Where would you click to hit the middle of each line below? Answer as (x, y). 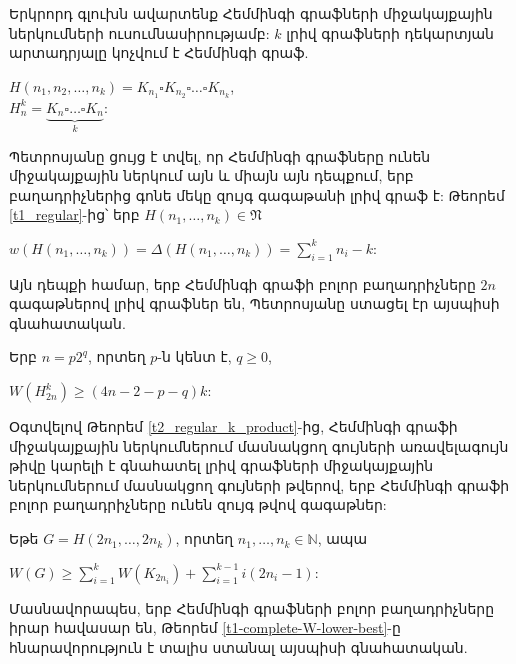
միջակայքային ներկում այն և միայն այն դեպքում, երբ (211, 175)
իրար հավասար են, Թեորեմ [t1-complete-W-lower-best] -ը (205, 627)
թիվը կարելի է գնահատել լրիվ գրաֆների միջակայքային (221, 465)
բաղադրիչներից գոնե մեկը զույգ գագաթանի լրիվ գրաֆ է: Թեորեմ (257, 194)
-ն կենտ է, (194, 356)
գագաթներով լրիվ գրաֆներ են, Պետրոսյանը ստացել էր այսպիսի (254, 303)
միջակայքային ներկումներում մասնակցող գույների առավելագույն (259, 445)
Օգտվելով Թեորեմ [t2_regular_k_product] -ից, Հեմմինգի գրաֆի (233, 426)
